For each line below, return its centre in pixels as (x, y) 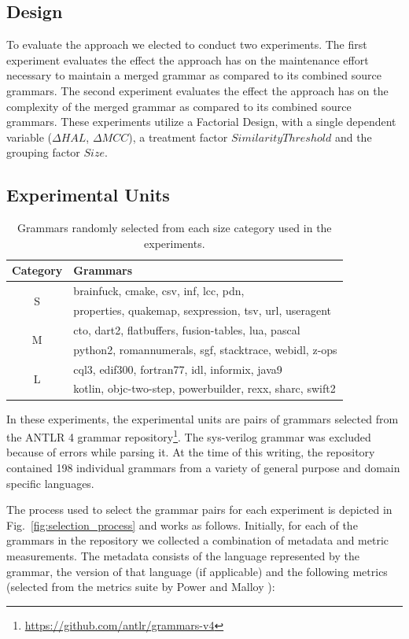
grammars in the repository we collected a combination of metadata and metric (198, 540)
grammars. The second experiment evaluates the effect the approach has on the (197, 90)
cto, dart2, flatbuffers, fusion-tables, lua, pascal (187, 329)
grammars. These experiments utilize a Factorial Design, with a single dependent (201, 122)
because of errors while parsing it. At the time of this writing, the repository (191, 452)
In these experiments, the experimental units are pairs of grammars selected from (203, 418)
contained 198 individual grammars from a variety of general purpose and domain (203, 467)
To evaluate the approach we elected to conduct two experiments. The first (187, 44)
